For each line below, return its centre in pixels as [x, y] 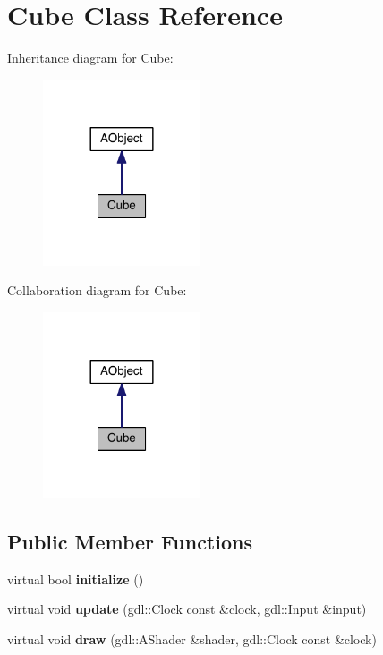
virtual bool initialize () [76, 578]
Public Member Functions [130, 541]
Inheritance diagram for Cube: [90, 58]
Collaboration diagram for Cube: [97, 290]
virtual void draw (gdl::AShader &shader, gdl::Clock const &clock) [192, 638]
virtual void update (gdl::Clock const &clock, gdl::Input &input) [187, 609]
